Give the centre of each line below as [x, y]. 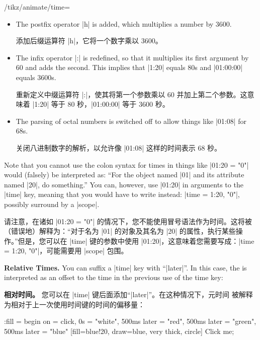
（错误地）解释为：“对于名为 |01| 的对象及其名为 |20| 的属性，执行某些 [120, 231]
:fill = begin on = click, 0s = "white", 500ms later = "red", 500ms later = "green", [130, 321]
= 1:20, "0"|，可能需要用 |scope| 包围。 [66, 251]
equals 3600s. [36, 77]
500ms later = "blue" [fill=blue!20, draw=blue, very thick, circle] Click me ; [119, 331]
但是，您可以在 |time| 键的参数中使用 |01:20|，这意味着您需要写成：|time [136, 241]
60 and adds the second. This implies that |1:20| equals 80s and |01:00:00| [129, 67]
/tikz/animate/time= [37, 7]
